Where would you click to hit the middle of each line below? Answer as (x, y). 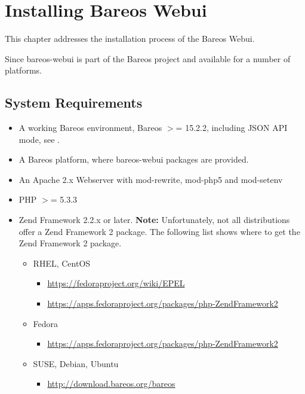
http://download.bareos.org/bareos (111, 384)
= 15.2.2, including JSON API (232, 128)
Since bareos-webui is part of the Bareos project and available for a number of (148, 58)
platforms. (23, 70)
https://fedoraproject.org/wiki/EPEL (116, 283)
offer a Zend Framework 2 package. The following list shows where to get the (159, 231)
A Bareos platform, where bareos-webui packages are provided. (134, 159)
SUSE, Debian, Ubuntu (76, 363)
